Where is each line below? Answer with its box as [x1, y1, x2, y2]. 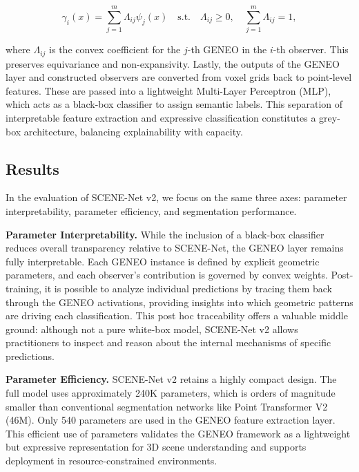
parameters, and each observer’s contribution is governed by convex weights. [6, 267, 328, 282]
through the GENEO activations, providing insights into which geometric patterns [6, 294, 353, 309]
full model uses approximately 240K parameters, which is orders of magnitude [6, 386, 336, 400]
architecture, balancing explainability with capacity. [23, 124, 243, 138]
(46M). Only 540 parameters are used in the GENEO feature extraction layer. [6, 413, 336, 427]
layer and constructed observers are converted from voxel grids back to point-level [6, 70, 352, 84]
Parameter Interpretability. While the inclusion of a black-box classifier [6, 227, 324, 241]
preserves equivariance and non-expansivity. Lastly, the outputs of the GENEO [6, 56, 340, 70]
